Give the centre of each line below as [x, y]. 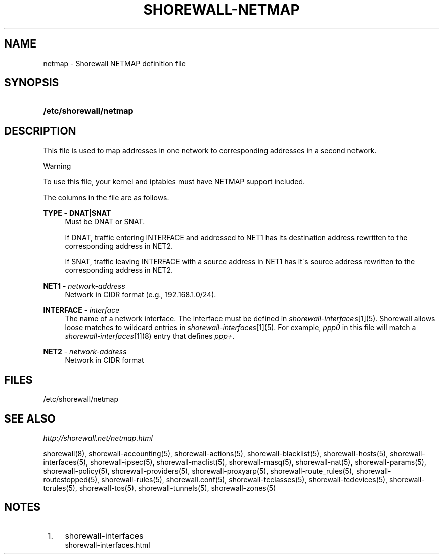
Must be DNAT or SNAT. [105, 222]
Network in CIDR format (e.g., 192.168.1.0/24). [141, 295]
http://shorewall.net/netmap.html [98, 438]
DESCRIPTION [40, 131]
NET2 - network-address [85, 352]
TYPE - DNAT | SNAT [77, 213]
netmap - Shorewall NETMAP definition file [114, 63]
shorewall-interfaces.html [107, 545]
